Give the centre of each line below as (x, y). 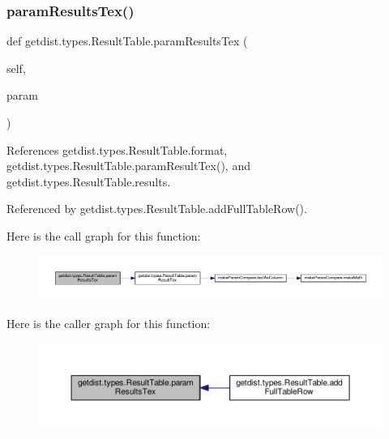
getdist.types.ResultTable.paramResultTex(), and (128, 166)
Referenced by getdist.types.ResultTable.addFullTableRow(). (157, 209)
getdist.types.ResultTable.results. (89, 181)
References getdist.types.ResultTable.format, (117, 149)
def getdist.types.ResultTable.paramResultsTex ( (127, 41)
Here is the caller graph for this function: (109, 324)
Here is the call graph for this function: (104, 235)
